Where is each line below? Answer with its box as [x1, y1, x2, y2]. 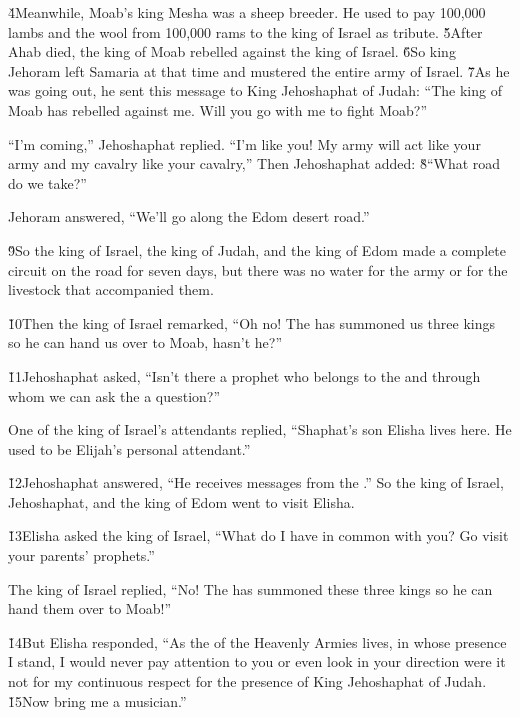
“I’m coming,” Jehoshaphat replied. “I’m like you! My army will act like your [8, 133, 481, 154]
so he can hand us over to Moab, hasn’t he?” [8, 332, 283, 353]
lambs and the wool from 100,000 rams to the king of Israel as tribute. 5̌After [8, 21, 483, 42]
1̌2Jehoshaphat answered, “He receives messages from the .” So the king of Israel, [8, 472, 504, 493]
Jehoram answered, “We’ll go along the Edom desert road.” [8, 206, 370, 227]
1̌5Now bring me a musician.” [8, 690, 187, 711]
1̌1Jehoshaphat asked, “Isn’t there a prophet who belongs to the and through [8, 365, 481, 386]
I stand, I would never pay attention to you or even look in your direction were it [8, 651, 506, 672]
